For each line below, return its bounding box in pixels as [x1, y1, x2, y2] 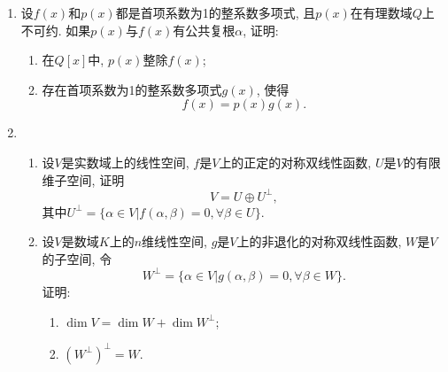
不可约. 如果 [20, 20, 91, 39]
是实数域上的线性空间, [61, 152, 189, 171]
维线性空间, [142, 232, 207, 251]
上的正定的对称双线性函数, [219, 152, 372, 171]
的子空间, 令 [42, 249, 112, 267]
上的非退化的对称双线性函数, [236, 232, 402, 251]
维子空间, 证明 [42, 170, 125, 189]
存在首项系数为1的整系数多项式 [42, 80, 222, 98]
